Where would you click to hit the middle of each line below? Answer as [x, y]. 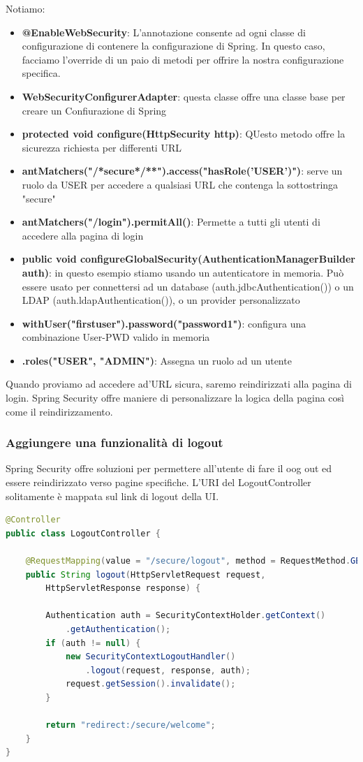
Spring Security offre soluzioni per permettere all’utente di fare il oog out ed [169, 468]
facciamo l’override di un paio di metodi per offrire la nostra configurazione [183, 59]
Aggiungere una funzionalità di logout [114, 442]
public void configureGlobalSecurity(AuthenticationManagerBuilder [188, 259]
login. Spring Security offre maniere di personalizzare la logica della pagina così [175, 398]
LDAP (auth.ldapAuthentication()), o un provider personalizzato [161, 300]
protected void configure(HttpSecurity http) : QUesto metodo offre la [184, 134]
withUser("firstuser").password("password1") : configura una [164, 323]
